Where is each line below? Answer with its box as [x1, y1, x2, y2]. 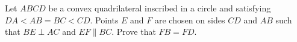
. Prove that [111, 25, 156, 38]
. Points [90, 13, 119, 26]
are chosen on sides [155, 13, 225, 26]
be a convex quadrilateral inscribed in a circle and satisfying [48, 2, 271, 14]
